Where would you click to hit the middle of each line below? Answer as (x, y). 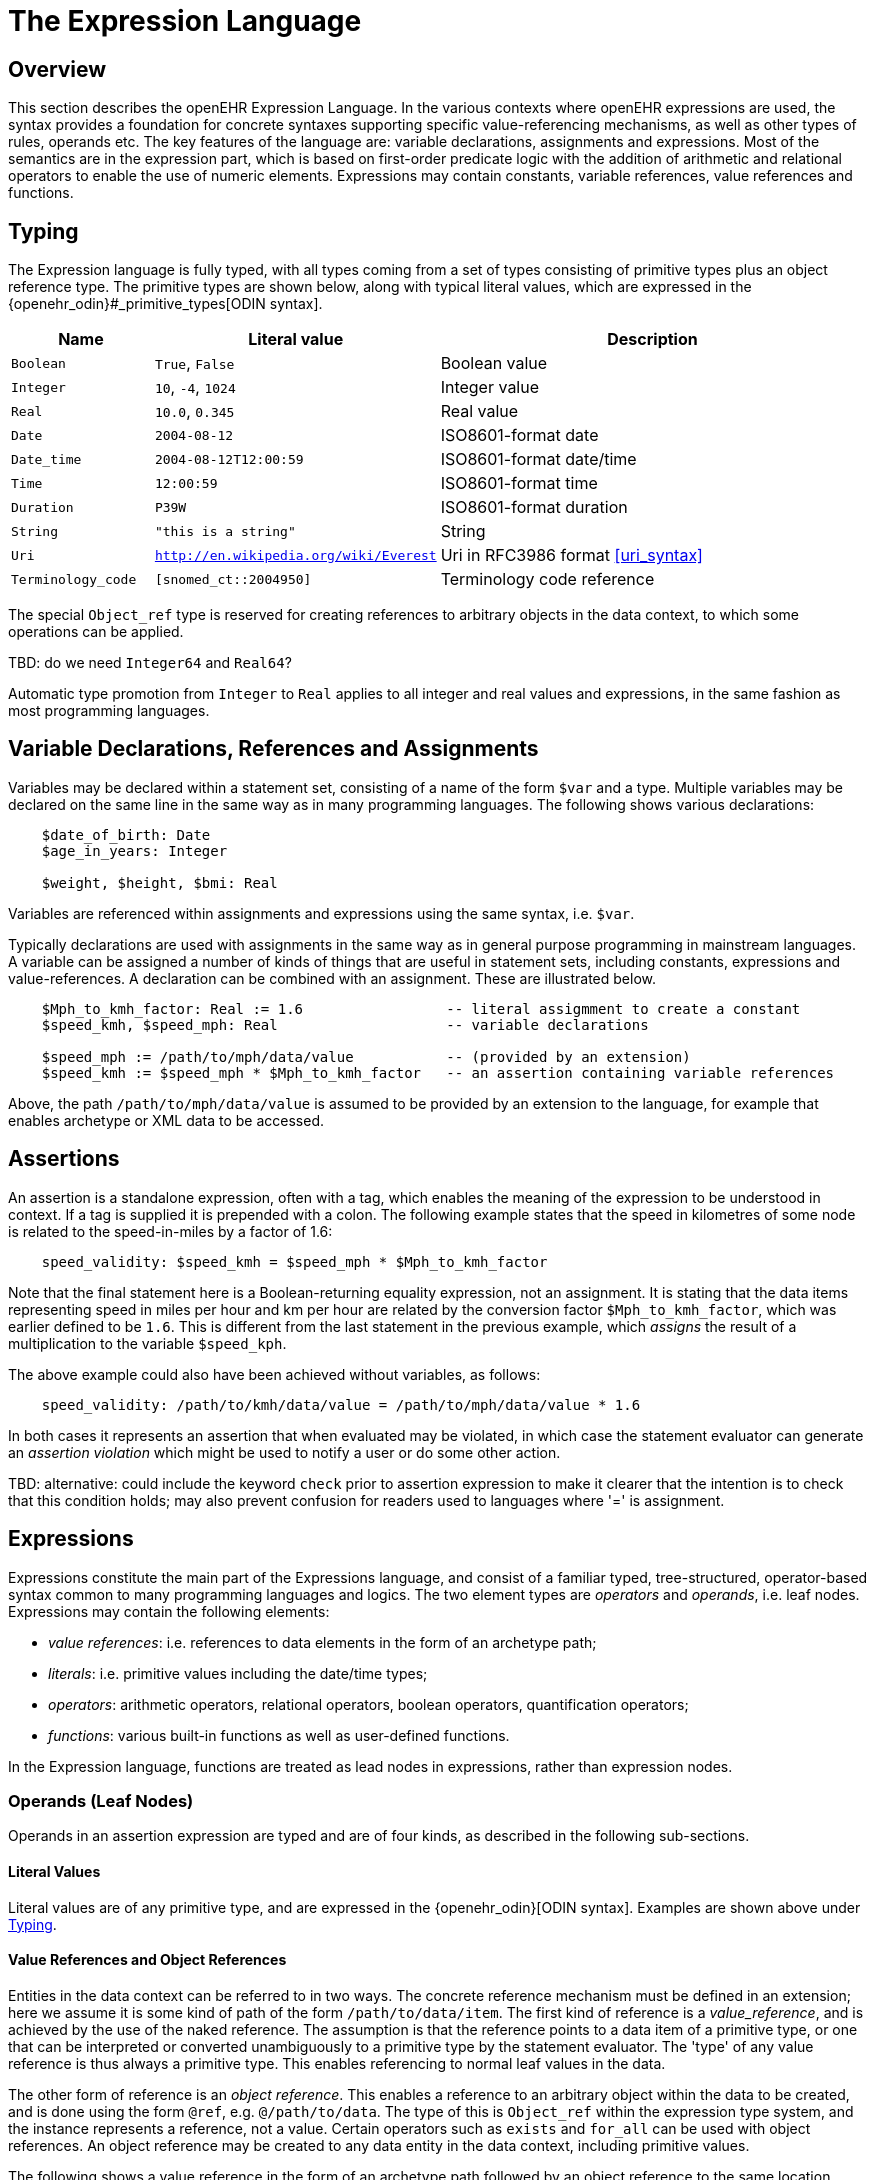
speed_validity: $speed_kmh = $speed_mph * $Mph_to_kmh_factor (294, 1261)
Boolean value (494, 363)
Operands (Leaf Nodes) (101, 1800)
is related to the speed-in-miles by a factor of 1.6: (170, 1231)
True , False (194, 363)
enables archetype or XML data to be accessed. (166, 1120)
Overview (57, 69)
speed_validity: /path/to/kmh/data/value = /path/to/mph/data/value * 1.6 (341, 1404)
